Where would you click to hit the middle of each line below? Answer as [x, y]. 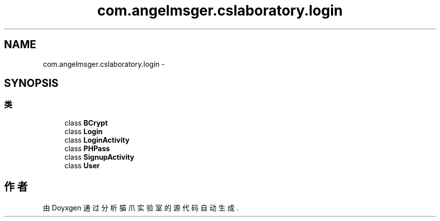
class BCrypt [86, 123]
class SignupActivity [99, 157]
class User [82, 165]
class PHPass [87, 148]
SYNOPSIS [31, 83]
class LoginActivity [97, 140]
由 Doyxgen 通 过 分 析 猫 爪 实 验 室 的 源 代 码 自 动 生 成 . [141, 207]
